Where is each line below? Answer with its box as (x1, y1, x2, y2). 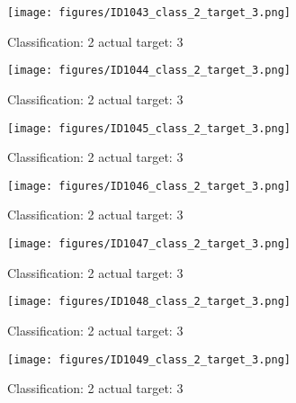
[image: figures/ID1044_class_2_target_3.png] (7, 64, 291, 77)
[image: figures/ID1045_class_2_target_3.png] (7, 121, 291, 135)
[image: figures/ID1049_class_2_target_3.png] (7, 353, 291, 366)
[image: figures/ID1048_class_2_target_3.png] (7, 295, 291, 309)
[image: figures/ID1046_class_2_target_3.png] (7, 179, 291, 193)
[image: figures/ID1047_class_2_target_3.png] (7, 237, 291, 250)
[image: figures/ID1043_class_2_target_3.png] (7, 6, 291, 19)
